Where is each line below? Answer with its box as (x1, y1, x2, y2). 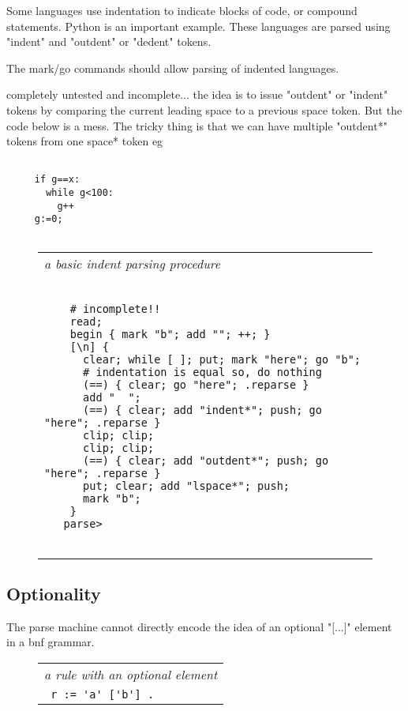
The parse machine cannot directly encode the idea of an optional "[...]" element (6, 618, 392, 634)
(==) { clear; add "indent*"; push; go (83, 403, 322, 416)
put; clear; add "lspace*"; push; (83, 479, 290, 492)
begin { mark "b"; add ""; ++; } (69, 327, 271, 340)
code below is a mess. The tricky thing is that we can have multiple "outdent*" (6, 117, 387, 134)
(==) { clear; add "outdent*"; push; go (83, 453, 329, 467)
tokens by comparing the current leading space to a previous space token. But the (6, 101, 402, 118)
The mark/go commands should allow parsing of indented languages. (6, 59, 339, 76)
